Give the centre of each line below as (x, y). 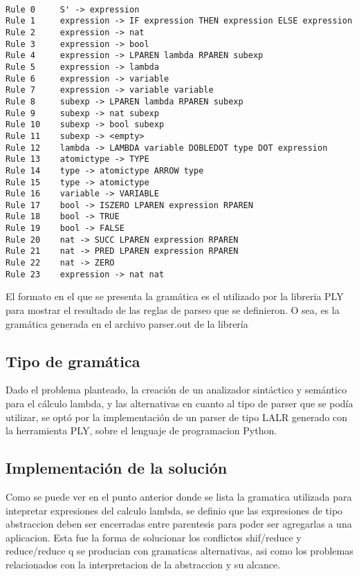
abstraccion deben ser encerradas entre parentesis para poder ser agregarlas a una (179, 524)
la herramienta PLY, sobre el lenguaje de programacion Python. (141, 430)
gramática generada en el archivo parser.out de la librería (127, 323)
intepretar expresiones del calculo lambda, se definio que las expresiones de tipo (174, 510)
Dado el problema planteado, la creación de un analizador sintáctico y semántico (176, 390)
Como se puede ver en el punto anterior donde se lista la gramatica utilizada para (179, 496)
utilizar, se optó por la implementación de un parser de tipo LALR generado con (177, 417)
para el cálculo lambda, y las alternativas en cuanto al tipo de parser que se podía (179, 403)
